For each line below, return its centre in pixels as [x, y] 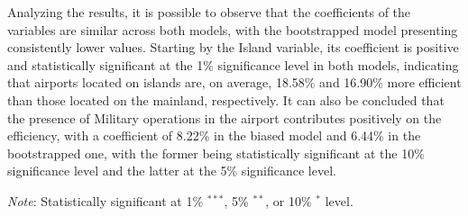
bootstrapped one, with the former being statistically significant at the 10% [216, 153]
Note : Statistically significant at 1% [106, 200]
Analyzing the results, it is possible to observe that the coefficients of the [209, 12]
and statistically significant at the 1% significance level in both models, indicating [233, 64]
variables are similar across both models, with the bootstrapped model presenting [233, 29]
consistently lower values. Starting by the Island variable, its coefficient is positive [233, 47]
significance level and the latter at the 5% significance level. [172, 171]
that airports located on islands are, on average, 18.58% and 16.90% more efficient [234, 82]
